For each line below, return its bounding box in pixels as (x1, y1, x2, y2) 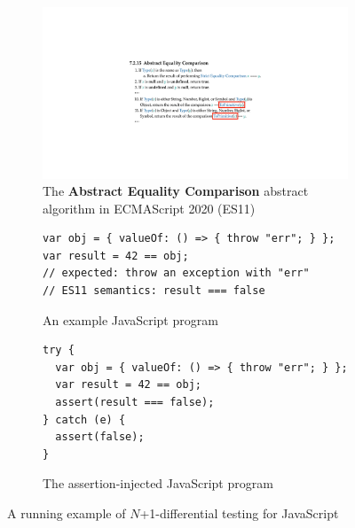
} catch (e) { (43, 413, 126, 426)
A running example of (7, 504, 126, 522)
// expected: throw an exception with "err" (43, 267, 310, 280)
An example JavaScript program (43, 310, 218, 329)
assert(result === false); (55, 396, 215, 409)
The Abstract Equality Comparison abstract (43, 182, 309, 200)
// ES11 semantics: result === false (43, 284, 265, 298)
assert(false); (55, 431, 145, 444)
